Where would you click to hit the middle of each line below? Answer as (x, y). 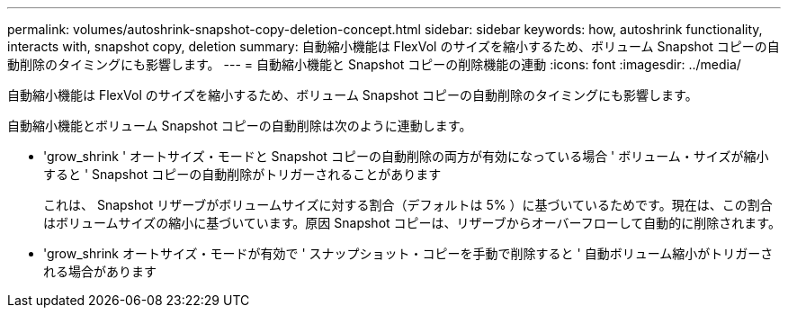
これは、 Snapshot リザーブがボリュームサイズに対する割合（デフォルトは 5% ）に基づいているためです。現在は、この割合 (408, 205)
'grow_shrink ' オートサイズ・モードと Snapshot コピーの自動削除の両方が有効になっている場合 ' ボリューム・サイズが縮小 (406, 156)
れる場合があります (100, 271)
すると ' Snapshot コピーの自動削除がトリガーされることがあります (242, 174)
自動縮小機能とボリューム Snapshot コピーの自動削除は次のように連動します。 (240, 126)
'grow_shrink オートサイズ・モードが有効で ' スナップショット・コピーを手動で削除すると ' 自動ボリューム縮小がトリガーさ (408, 253)
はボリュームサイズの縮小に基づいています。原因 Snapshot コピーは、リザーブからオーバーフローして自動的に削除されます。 (412, 223)
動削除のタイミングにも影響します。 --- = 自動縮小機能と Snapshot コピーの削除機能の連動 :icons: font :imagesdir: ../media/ (374, 64)
